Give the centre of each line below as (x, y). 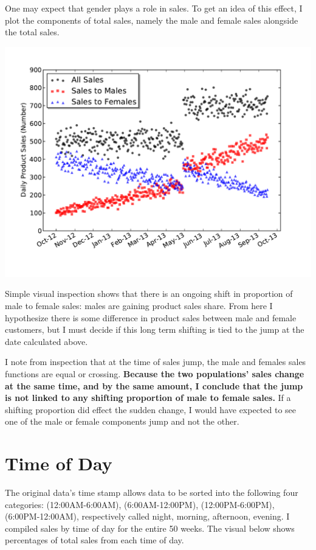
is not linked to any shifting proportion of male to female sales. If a (148, 398)
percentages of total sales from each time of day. (94, 540)
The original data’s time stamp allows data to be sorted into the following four (152, 493)
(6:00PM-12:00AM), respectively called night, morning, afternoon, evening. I (147, 516)
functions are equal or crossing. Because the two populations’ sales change (155, 373)
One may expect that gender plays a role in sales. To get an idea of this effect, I (154, 8)
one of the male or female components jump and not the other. (122, 421)
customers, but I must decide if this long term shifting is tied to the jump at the (155, 329)
